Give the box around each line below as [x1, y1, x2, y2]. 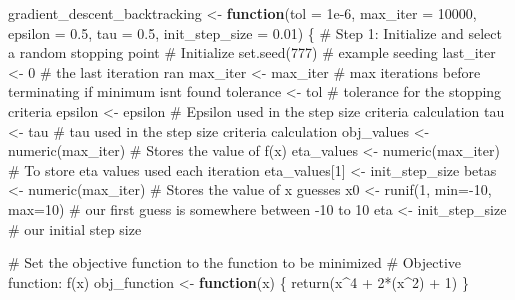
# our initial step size [8, 218, 142, 239]
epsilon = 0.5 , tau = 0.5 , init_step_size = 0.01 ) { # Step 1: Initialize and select [8, 22, 502, 43]
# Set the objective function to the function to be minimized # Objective [8, 252, 462, 273]
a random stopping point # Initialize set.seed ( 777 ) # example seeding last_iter [8, 42, 496, 63]
